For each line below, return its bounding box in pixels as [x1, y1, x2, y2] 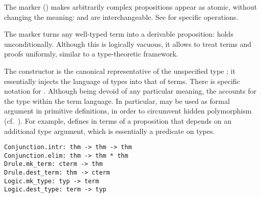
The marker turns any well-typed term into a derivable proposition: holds [4, 29, 233, 39]
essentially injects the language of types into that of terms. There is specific [4, 75, 240, 86]
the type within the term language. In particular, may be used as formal [4, 95, 230, 106]
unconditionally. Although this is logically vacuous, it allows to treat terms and [4, 38, 252, 49]
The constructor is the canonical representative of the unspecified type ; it [4, 65, 236, 76]
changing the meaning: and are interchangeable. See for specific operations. [4, 11, 239, 22]
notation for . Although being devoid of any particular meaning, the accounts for [4, 86, 256, 96]
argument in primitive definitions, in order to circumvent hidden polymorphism [4, 105, 252, 116]
